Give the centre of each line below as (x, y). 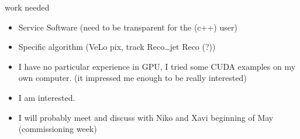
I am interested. (47, 97)
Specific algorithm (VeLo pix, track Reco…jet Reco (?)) (117, 47)
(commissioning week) (58, 129)
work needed (27, 7)
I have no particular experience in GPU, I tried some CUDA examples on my (157, 66)
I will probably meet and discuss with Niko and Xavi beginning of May (146, 117)
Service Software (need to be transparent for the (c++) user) (128, 27)
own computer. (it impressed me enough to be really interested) (132, 78)
